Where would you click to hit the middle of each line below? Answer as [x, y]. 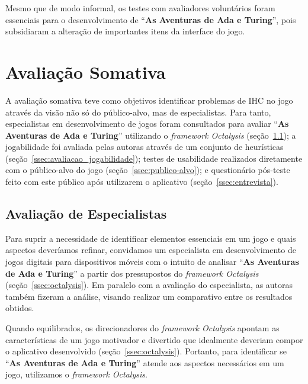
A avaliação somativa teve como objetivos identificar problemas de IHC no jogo [149, 100]
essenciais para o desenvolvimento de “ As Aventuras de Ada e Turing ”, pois [151, 19]
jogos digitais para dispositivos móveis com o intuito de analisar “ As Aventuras [152, 262]
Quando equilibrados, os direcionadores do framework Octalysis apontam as [142, 328]
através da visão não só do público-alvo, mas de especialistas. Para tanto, [138, 112]
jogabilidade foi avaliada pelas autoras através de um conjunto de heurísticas [145, 147]
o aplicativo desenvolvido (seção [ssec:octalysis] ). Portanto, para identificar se [146, 351]
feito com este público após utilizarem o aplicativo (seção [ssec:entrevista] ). [142, 182]
